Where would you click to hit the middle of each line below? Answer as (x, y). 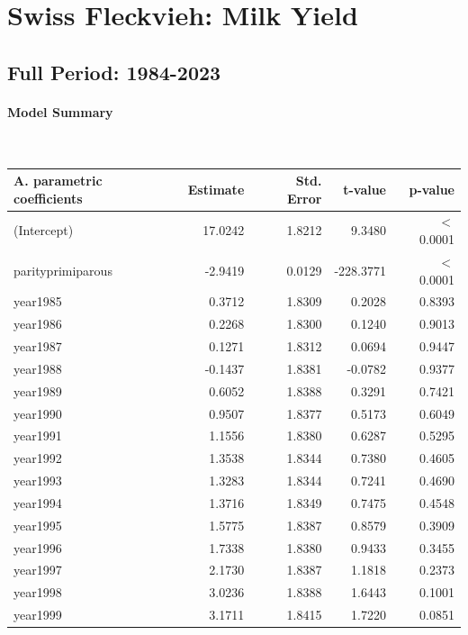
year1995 (38, 525)
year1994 (38, 502)
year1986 (38, 324)
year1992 (38, 458)
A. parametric (58, 181)
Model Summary (60, 111)
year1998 (38, 592)
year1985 (38, 301)
